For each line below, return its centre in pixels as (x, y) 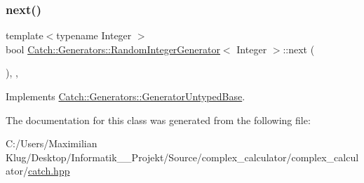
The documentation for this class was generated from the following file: (158, 120)
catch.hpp (49, 171)
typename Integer (94, 35)
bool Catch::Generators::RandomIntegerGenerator (113, 49)
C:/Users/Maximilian (52, 143)
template (25, 35)
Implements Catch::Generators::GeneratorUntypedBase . (126, 96)
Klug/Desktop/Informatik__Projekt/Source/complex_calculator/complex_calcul (182, 157)
